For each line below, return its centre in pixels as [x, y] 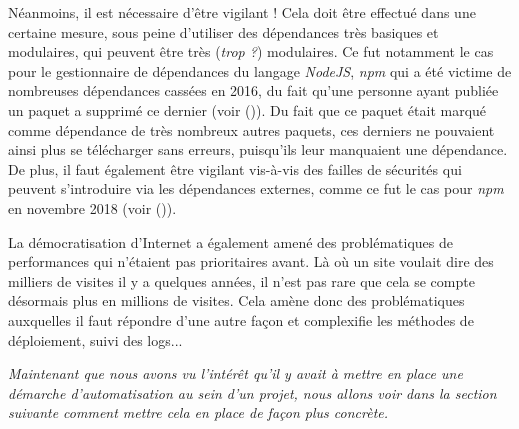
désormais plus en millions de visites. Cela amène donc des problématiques [236, 300]
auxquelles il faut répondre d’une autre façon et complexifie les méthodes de [241, 319]
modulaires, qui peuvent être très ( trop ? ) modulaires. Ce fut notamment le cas [251, 51]
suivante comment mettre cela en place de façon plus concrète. [198, 412]
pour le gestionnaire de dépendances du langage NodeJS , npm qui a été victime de [260, 70]
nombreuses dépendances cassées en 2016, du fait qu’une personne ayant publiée [253, 90]
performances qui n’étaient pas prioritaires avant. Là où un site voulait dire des [251, 261]
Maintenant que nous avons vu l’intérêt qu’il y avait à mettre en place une [235, 373]
